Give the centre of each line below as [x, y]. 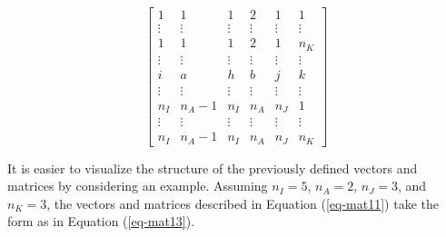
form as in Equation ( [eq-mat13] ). [101, 221]
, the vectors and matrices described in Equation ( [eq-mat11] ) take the [243, 203]
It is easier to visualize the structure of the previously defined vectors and [213, 168]
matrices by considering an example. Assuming [138, 186]
